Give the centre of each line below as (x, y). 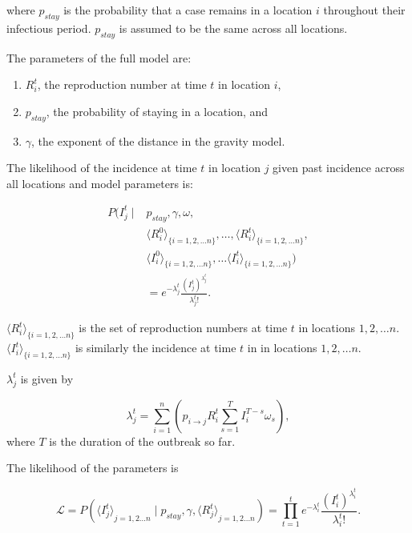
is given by (47, 378)
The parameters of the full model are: (99, 57)
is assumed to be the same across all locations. (233, 28)
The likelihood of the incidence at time (102, 168)
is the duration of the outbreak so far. (142, 441)
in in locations (282, 348)
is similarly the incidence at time (156, 348)
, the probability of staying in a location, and (157, 111)
